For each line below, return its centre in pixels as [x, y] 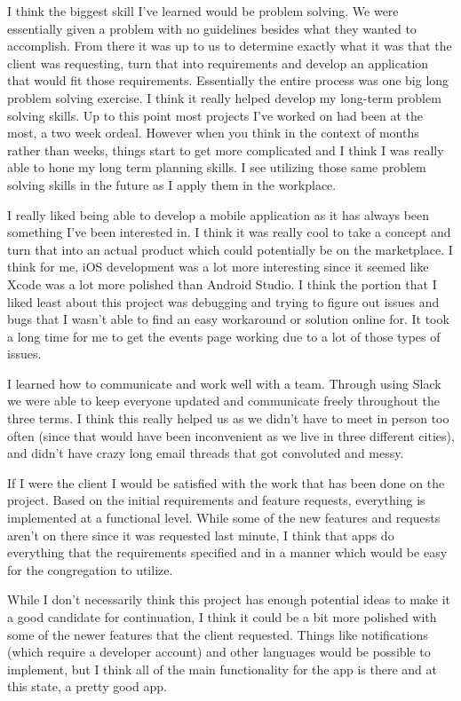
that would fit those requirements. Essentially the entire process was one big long [228, 80]
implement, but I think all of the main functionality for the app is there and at [222, 669]
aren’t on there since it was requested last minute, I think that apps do [201, 535]
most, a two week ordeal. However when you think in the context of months [213, 133]
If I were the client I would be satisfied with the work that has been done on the [226, 482]
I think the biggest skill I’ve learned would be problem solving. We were [203, 11]
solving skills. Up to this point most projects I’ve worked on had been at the [215, 115]
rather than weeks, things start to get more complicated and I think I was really [226, 150]
